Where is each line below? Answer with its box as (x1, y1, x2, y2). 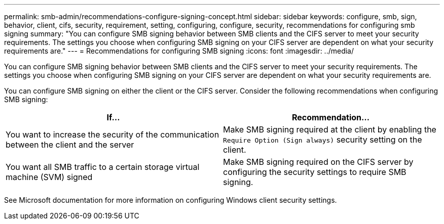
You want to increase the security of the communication (6, 129, 219, 140)
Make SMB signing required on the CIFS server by (223, 157, 414, 167)
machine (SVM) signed (6, 172, 93, 182)
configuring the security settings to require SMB (223, 167, 406, 177)
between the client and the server (6, 140, 134, 150)
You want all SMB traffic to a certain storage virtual (6, 162, 200, 172)
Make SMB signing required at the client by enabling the (223, 124, 436, 135)
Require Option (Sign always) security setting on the (223, 135, 422, 145)
